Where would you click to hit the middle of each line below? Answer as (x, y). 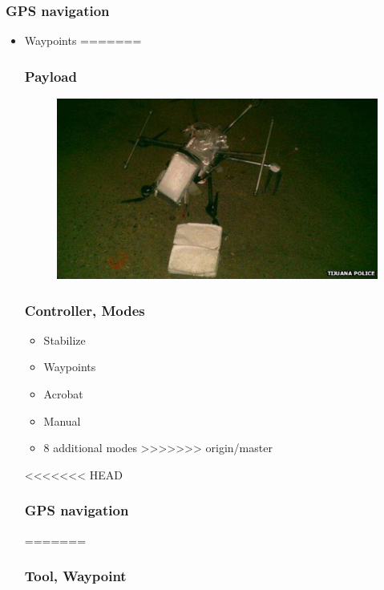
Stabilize (65, 339)
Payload (51, 76)
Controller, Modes (85, 310)
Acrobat (63, 393)
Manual (62, 420)
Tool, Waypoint (75, 576)
